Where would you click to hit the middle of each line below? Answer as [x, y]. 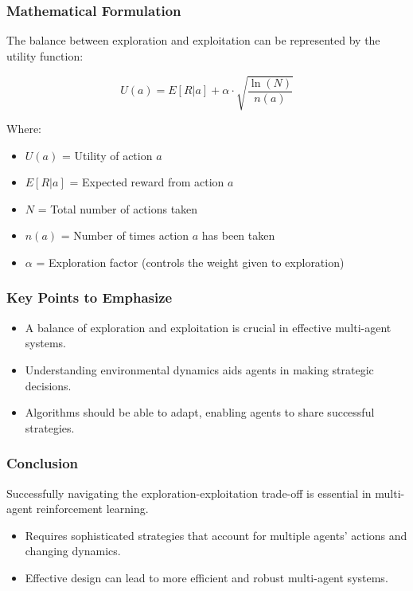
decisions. [48, 385]
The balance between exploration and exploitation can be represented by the [193, 40]
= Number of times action [125, 235]
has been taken [238, 235]
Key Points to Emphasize [90, 297]
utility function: [45, 55]
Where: [24, 128]
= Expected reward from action [147, 182]
